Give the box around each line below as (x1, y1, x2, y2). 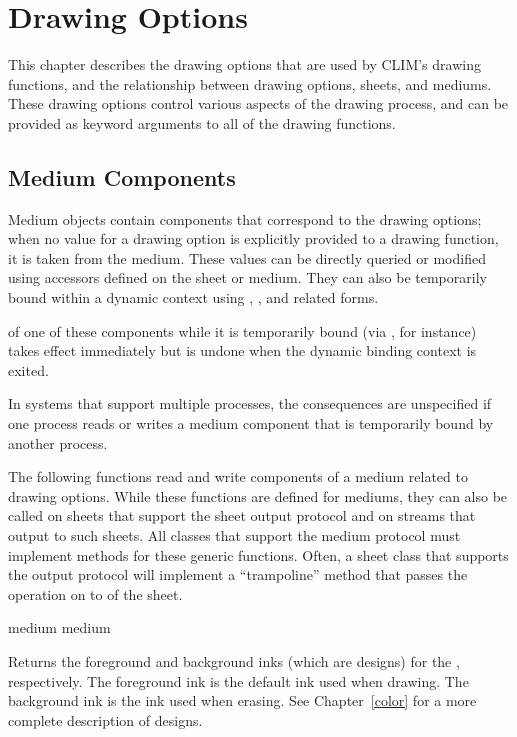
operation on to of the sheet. (8, 583, 183, 604)
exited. (8, 359, 49, 380)
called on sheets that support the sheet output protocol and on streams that (8, 505, 476, 526)
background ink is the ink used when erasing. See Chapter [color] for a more (8, 690, 477, 711)
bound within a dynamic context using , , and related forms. (8, 287, 379, 308)
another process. (8, 432, 108, 453)
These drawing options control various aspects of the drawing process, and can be (8, 93, 509, 114)
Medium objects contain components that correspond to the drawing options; (8, 208, 482, 229)
